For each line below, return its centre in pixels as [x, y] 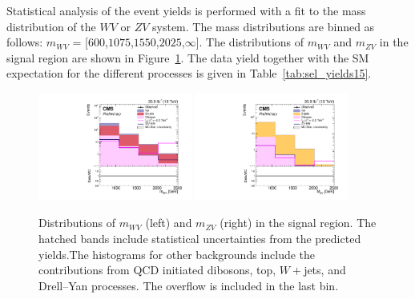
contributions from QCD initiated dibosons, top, [157, 270]
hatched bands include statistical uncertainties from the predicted [200, 238]
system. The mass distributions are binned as [264, 26]
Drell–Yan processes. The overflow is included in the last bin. [189, 285]
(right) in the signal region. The [298, 223]
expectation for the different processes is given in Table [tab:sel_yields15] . [189, 73]
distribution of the [51, 26]
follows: [25, 42]
